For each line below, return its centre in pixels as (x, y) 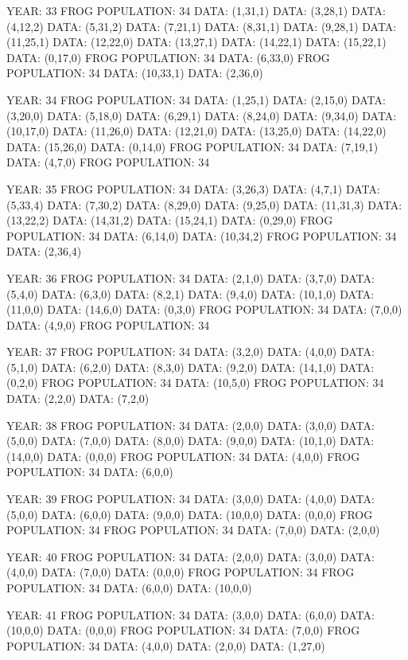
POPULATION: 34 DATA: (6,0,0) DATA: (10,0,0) (129, 588)
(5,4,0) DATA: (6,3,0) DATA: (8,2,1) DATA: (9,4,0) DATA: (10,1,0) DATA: (190, 293)
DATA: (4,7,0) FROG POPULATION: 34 (108, 162)
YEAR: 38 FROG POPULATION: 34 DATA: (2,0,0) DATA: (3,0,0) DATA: (190, 425)
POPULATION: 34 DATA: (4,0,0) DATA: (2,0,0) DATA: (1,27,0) (166, 645)
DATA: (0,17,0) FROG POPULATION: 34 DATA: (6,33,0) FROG (168, 57)
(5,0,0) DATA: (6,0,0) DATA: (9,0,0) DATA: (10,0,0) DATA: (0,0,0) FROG (190, 514)
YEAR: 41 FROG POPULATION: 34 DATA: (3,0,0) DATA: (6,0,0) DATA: (190, 614)
